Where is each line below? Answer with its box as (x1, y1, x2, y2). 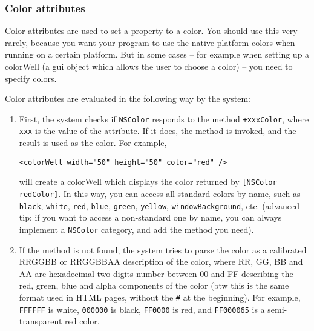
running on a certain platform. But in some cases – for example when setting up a (5, 48, 310, 61)
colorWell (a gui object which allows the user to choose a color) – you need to (5, 60, 293, 72)
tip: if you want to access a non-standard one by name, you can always (19, 211, 282, 224)
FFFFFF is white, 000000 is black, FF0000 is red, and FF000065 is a (19, 303, 265, 315)
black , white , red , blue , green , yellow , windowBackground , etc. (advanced (19, 199, 300, 212)
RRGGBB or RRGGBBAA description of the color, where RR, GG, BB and (19, 255, 303, 268)
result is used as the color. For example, (19, 136, 167, 149)
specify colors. (5, 72, 57, 84)
